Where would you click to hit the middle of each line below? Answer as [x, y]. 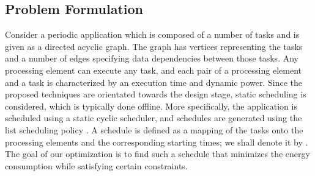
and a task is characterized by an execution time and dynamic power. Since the [154, 82]
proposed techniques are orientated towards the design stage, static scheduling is [156, 94]
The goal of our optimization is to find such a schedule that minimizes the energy [157, 154]
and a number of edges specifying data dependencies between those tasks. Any [152, 58]
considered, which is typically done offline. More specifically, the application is [151, 106]
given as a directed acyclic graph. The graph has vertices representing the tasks [154, 46]
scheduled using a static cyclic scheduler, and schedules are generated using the [154, 118]
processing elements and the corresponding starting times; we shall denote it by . [157, 142]
